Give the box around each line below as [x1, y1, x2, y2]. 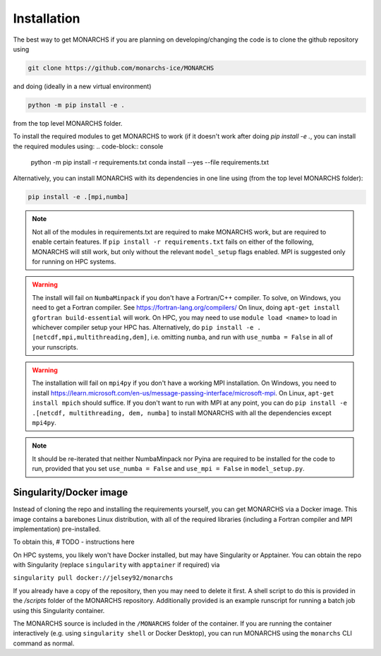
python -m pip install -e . [28, 101, 125, 109]
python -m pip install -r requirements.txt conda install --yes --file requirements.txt [30, 158, 270, 167]
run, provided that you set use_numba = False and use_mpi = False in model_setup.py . [32, 465, 305, 473]
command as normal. [13, 639, 75, 648]
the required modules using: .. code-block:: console [13, 142, 164, 150]
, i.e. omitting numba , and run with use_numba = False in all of [147, 333, 333, 342]
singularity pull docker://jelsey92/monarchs [13, 574, 174, 582]
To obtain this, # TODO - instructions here [13, 537, 135, 547]
